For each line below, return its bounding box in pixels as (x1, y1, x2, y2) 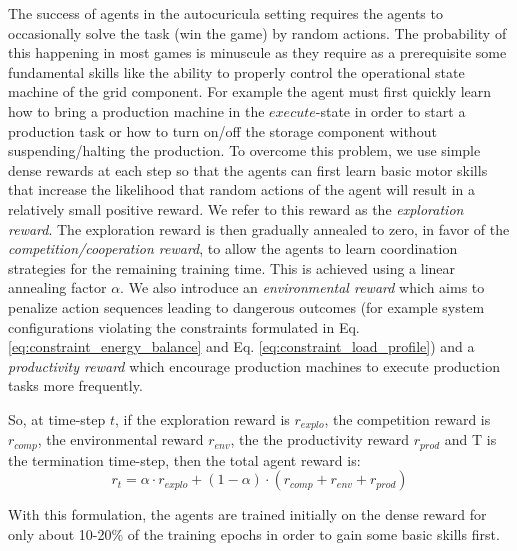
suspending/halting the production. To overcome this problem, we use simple (8, 140, 481, 161)
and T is (444, 429, 497, 450)
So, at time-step (8, 408, 106, 429)
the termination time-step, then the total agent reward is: (8, 449, 361, 470)
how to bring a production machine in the (8, 100, 265, 121)
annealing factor (8, 277, 107, 298)
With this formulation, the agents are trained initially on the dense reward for (8, 504, 487, 525)
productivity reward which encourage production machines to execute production (8, 355, 500, 376)
